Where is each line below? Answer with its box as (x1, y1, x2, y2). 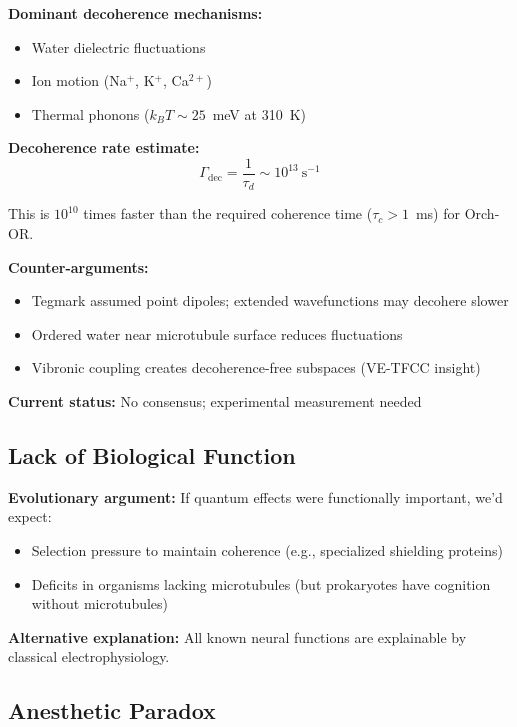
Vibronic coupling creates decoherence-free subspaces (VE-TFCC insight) (31, 357, 481, 378)
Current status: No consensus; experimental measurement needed (8, 391, 422, 412)
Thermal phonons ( (31, 103, 150, 124)
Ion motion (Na (31, 70, 127, 91)
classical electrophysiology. (8, 646, 170, 667)
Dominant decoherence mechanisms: (8, 3, 263, 23)
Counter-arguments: (8, 256, 149, 277)
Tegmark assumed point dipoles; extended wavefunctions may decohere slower (31, 290, 509, 311)
